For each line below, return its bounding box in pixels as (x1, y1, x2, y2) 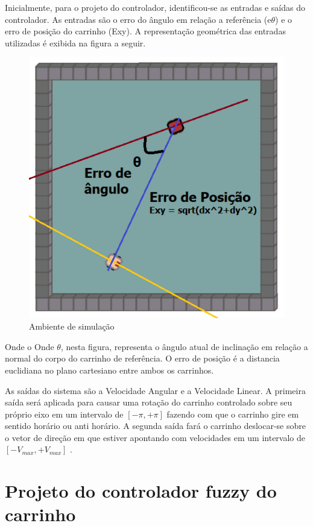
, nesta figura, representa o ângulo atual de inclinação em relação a (60, 340, 308, 352)
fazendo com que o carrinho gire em (166, 407, 299, 420)
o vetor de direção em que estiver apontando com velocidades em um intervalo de (5, 431, 306, 443)
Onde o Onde (5, 340, 54, 352)
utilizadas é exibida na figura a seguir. (5, 36, 146, 49)
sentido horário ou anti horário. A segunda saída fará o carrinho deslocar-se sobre (5, 419, 306, 432)
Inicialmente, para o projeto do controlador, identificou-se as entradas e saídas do (5, 1, 305, 13)
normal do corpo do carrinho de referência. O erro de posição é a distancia (5, 352, 280, 365)
